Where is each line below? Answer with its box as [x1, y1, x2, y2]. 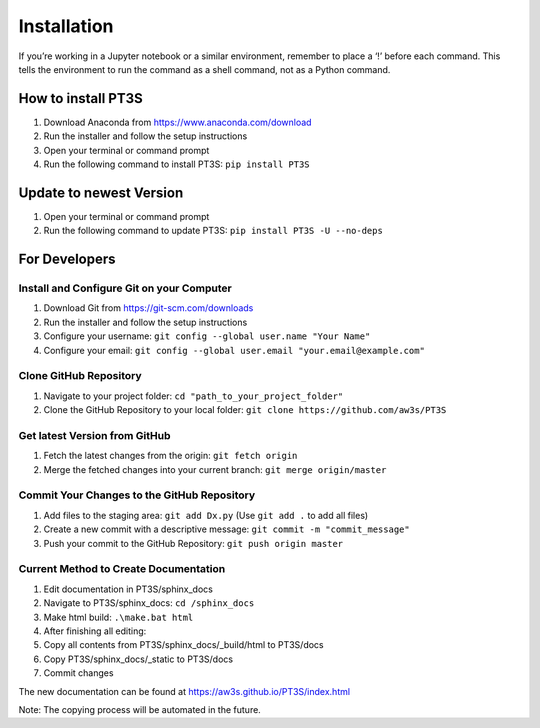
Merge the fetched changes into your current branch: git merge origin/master [43, 463, 387, 475]
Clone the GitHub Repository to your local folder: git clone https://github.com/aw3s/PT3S [43, 404, 447, 416]
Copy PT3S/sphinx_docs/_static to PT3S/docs [43, 653, 234, 665]
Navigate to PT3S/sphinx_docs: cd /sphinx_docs [43, 597, 255, 609]
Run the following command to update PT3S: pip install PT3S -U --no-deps [43, 225, 384, 237]
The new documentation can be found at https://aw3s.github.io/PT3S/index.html [18, 685, 350, 697]
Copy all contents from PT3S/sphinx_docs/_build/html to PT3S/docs [43, 639, 324, 651]
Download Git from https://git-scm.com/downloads [43, 302, 254, 314]
